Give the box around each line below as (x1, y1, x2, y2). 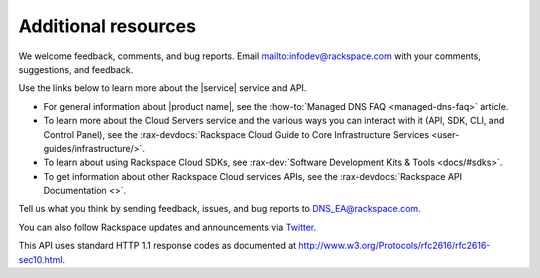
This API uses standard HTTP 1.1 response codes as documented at (18, 240, 297, 252)
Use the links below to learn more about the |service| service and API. (18, 82, 307, 94)
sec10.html (18, 253, 63, 265)
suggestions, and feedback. (18, 63, 134, 75)
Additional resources (18, 15, 197, 37)
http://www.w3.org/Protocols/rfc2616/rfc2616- (298, 240, 491, 252)
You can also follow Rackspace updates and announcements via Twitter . (18, 221, 317, 233)
